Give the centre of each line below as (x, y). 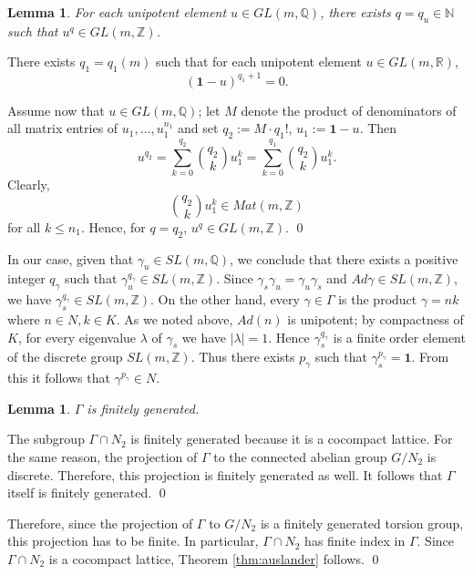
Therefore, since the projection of (100, 523)
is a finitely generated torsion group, (362, 523)
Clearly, (29, 185)
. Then (378, 128)
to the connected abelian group (300, 456)
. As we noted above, (175, 318)
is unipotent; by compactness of (375, 318)
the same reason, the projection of (103, 456)
